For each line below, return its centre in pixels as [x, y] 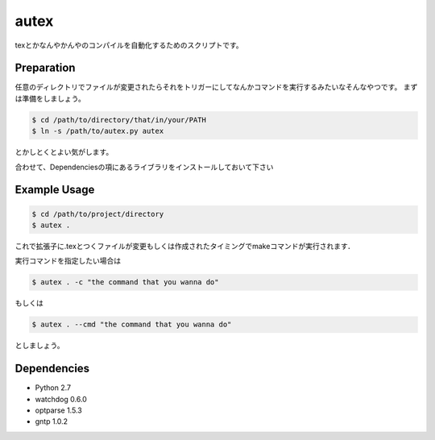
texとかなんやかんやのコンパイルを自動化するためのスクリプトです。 [129, 45]
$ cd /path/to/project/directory [98, 214]
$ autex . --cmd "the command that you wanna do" [132, 325]
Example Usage [55, 190]
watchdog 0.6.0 [61, 399]
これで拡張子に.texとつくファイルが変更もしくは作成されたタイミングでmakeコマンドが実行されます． [185, 246]
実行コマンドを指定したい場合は [68, 261]
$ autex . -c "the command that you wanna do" [125, 282]
